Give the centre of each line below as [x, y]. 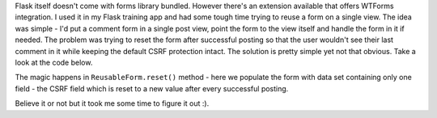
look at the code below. [54, 62]
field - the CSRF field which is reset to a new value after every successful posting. [152, 88]
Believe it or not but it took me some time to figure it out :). [112, 103]
